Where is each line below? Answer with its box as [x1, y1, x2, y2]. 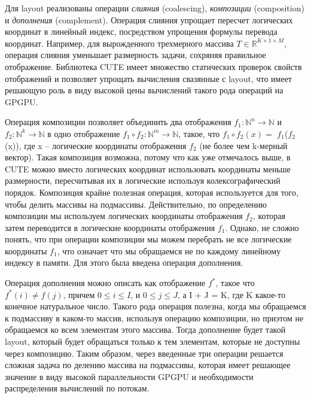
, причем [63, 288, 95, 300]
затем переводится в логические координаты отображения [5, 221, 215, 233]
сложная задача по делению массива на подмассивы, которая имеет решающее [5, 358, 291, 371]
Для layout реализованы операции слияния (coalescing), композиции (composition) [5, 2, 304, 14]
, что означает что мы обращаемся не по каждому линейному [57, 244, 281, 257]
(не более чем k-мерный [199, 139, 288, 151]
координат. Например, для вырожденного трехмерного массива [5, 37, 234, 49]
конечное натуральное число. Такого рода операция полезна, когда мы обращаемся [5, 300, 306, 312]
